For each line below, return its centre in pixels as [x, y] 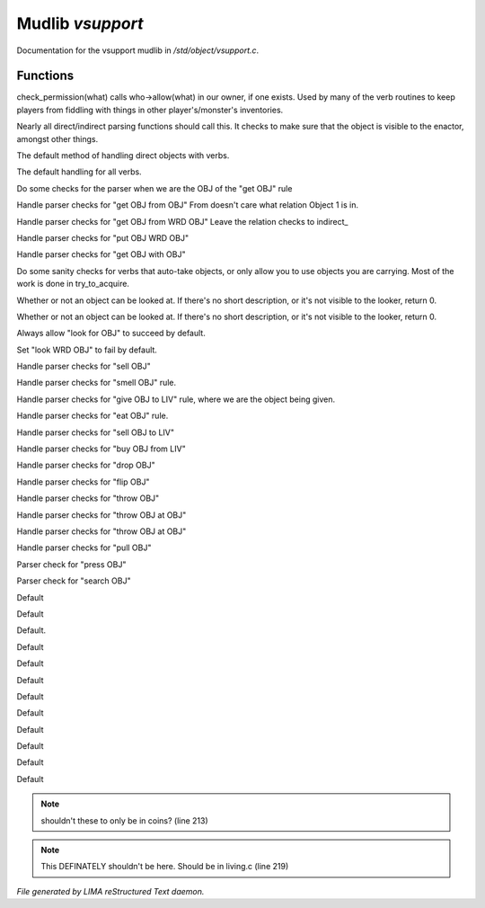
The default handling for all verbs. [79, 172]
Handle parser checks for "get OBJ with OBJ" [101, 254]
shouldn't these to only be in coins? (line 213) [124, 820]
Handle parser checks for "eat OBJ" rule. [93, 416]
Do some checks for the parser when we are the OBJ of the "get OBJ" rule [154, 188]
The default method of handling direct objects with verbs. [123, 156]
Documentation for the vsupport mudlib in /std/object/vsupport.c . [138, 50]
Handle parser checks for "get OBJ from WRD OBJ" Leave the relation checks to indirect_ [182, 221]
